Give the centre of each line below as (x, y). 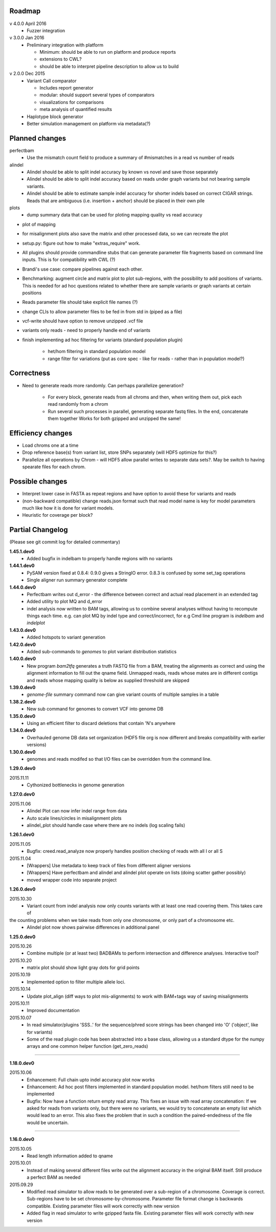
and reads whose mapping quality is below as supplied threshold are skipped (108, 680)
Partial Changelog (39, 530)
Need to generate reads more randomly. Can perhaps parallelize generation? (103, 385)
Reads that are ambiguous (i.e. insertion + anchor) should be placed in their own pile (116, 201)
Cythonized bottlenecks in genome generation (76, 785)
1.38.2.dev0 (22, 701)
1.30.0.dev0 (22, 752)
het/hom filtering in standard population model (97, 351)
